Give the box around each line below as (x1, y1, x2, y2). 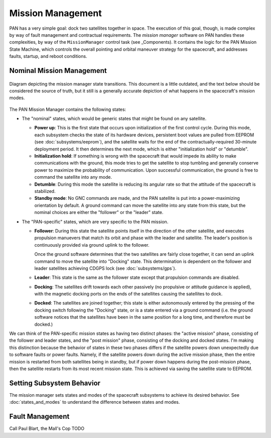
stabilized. (34, 188, 56, 194)
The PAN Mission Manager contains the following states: (9, 106, 126, 112)
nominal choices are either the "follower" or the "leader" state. (34, 209, 164, 215)
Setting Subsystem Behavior (9, 379, 100, 387)
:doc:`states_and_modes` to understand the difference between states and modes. (9, 399, 180, 405)
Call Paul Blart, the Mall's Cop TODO (9, 425, 85, 431)
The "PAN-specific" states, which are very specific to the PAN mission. (22, 218, 169, 225)
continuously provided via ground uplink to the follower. (34, 242, 150, 248)
